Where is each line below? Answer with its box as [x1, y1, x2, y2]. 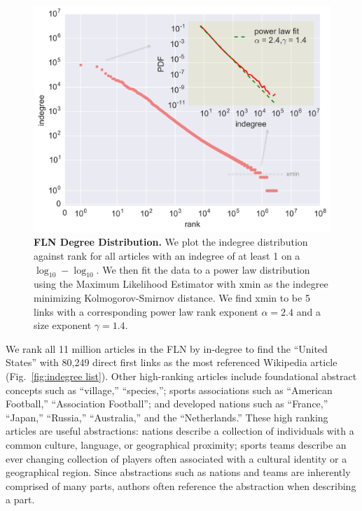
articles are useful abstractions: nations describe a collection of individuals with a [6, 423, 354, 438]
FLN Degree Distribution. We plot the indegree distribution [34, 234, 308, 249]
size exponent [34, 318, 92, 332]
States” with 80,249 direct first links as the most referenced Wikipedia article [6, 355, 337, 370]
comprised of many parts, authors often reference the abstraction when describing [6, 478, 356, 493]
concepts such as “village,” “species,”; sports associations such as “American [6, 382, 333, 397]
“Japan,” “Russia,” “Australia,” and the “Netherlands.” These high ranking [6, 409, 328, 424]
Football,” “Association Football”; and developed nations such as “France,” [6, 396, 328, 411]
